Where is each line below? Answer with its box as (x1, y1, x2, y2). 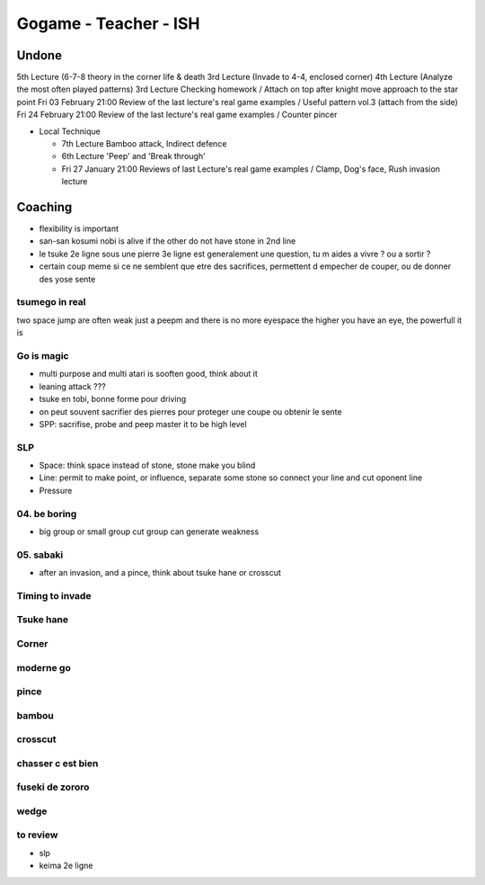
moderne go (16, 661, 71, 674)
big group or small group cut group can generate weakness (39, 526, 260, 537)
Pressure (39, 485, 73, 496)
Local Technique (39, 126, 101, 137)
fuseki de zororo (16, 781, 90, 793)
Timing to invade (16, 589, 92, 602)
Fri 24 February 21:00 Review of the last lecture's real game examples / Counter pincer (16, 109, 338, 121)
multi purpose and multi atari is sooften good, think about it (39, 369, 258, 380)
